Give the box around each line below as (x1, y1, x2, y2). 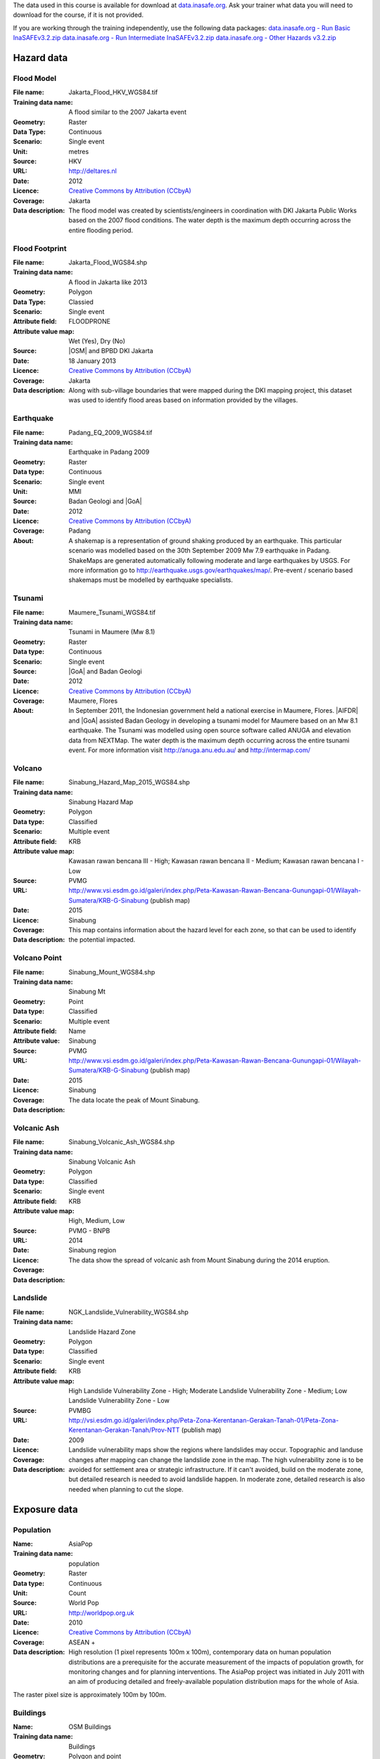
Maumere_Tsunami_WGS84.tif (68, 608, 156, 616)
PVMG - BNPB (68, 1226, 110, 1235)
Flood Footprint (13, 243, 67, 253)
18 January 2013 (68, 356, 116, 365)
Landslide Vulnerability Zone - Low (68, 1397, 170, 1405)
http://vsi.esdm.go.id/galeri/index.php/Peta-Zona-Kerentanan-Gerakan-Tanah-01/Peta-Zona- (68, 1416, 339, 1425)
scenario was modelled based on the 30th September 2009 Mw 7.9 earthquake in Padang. (68, 546, 331, 555)
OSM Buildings (68, 1722, 112, 1731)
